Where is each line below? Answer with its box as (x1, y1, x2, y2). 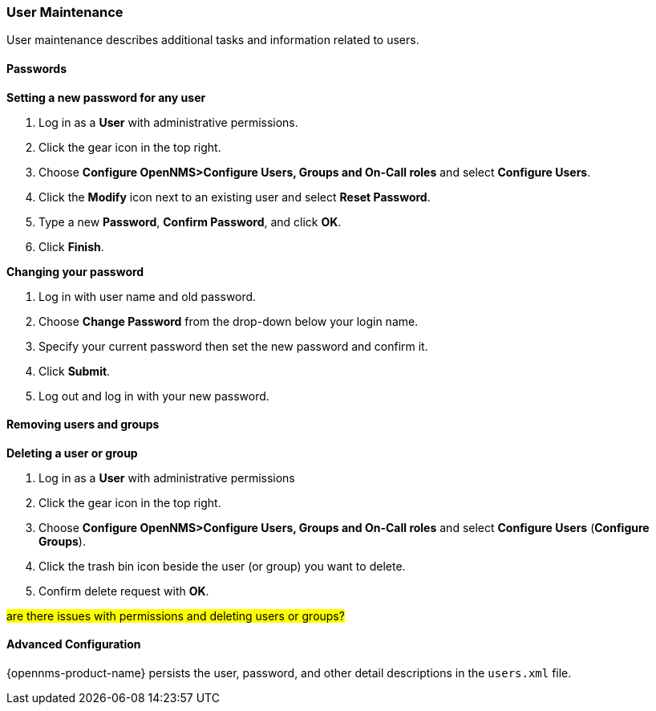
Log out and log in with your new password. (38, 388, 269, 403)
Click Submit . (38, 364, 111, 378)
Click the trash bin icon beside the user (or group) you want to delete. (38, 559, 406, 573)
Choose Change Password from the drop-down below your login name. (38, 314, 419, 328)
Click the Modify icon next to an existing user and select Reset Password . (38, 189, 431, 204)
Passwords (6, 61, 67, 75)
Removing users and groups (6, 417, 160, 432)
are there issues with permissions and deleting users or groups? (6, 608, 345, 623)
